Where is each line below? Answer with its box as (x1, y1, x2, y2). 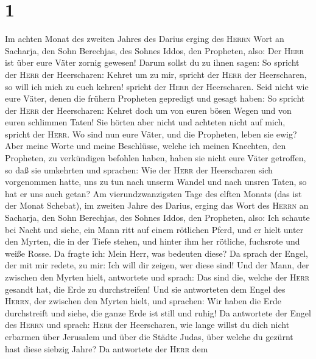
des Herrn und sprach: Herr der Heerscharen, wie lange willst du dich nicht (5, 318, 290, 331)
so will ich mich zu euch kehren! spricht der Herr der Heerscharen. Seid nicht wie (5, 80, 309, 92)
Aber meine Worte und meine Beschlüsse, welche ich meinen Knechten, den (5, 139, 286, 152)
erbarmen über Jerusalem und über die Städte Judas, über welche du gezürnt (5, 330, 293, 343)
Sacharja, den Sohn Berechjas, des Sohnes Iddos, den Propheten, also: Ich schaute (5, 211, 310, 224)
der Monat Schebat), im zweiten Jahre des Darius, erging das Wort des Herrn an (5, 199, 309, 212)
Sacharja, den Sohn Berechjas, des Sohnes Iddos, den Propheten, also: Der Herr (5, 44, 304, 57)
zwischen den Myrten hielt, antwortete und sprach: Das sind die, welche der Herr (5, 271, 310, 283)
